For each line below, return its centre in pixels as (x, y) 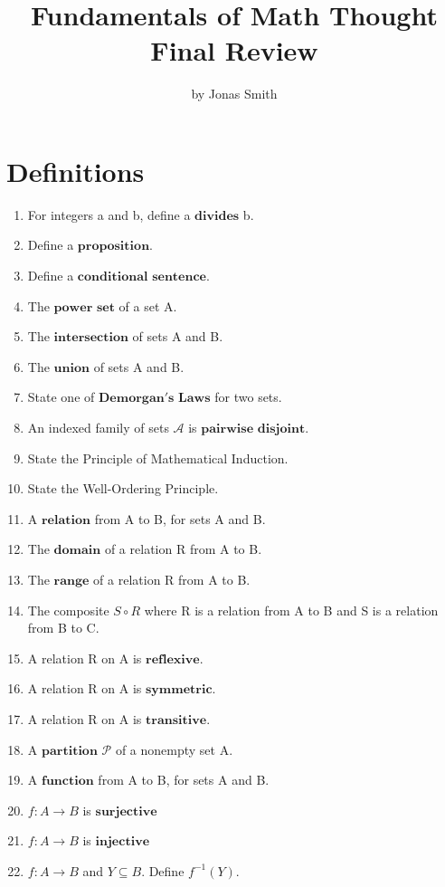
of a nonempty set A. (174, 749)
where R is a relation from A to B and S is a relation (291, 610)
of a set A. (148, 305)
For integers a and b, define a (109, 214)
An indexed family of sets (98, 427)
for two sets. (248, 397)
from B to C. (63, 628)
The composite (68, 610)
